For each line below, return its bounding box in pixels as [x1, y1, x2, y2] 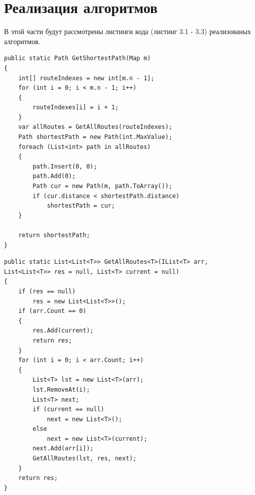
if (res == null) [18, 287, 76, 295]
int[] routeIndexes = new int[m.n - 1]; [18, 74, 154, 82]
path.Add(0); [32, 173, 76, 180]
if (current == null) [32, 406, 104, 413]
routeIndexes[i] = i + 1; [32, 104, 119, 111]
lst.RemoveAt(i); [32, 386, 90, 393]
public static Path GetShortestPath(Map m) [4, 55, 151, 62]
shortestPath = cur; [46, 202, 115, 210]
